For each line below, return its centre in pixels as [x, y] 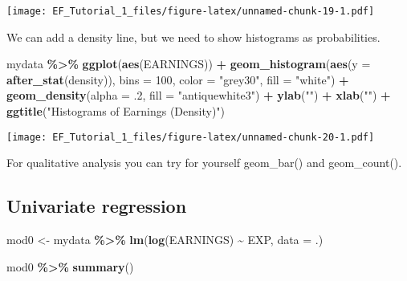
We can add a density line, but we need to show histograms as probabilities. [193, 37]
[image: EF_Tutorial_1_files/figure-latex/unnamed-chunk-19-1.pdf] [191, 11]
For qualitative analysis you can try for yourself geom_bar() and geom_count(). [204, 163]
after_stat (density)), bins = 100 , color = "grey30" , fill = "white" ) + [178, 79]
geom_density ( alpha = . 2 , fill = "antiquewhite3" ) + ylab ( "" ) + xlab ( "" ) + [199, 95]
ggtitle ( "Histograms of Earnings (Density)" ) [116, 111]
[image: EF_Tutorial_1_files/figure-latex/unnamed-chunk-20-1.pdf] [191, 137]
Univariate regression [97, 206]
